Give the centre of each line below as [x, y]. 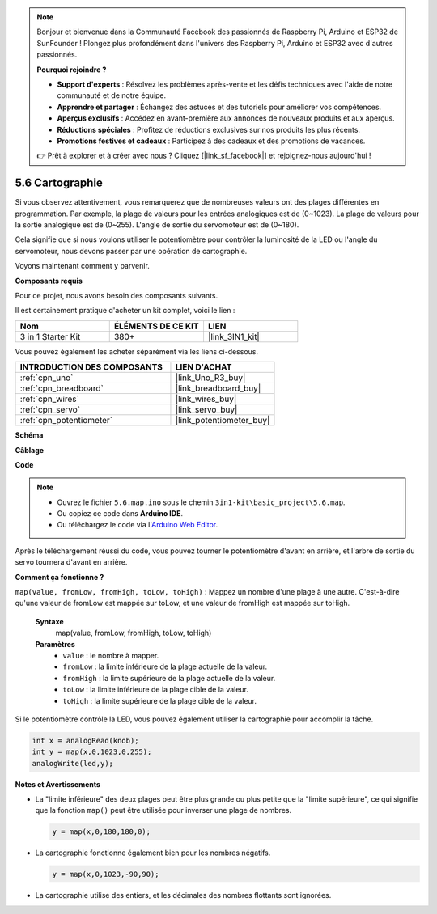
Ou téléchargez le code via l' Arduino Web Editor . [138, 525]
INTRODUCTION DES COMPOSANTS [91, 367]
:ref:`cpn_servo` [50, 410]
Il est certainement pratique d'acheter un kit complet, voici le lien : [125, 311]
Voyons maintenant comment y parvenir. [82, 266]
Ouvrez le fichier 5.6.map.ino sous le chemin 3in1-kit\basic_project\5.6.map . [201, 502]
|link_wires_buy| [206, 399]
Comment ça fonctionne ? [59, 577]
